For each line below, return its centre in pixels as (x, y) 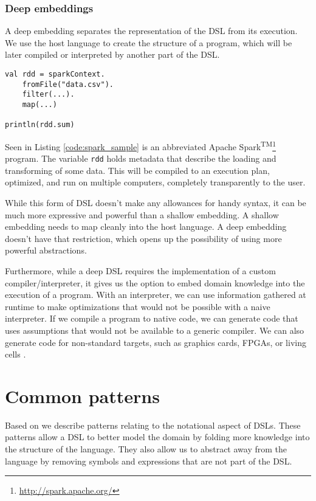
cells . (15, 354)
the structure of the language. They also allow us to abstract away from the (146, 449)
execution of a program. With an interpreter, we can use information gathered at (156, 295)
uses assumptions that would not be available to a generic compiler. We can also (155, 330)
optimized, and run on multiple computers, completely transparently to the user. (155, 182)
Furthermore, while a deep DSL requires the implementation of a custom (140, 271)
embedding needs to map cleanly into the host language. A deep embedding (146, 226)
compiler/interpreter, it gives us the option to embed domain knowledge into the (155, 282)
